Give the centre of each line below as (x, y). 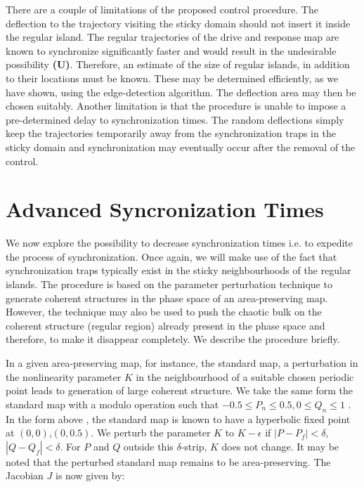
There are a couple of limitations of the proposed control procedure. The (162, 9)
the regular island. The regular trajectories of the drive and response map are (173, 37)
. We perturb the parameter (151, 433)
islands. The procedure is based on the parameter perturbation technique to (169, 284)
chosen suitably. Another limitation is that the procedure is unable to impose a (176, 106)
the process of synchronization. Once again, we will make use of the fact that (171, 256)
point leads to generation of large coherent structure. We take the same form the (179, 390)
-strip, (194, 446)
